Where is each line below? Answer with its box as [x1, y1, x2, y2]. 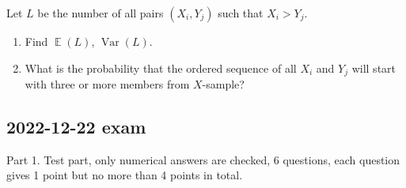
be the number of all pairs [37, 5, 164, 21]
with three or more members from [25, 76, 190, 92]
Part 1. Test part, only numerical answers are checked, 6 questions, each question [6, 151, 400, 167]
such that [218, 5, 264, 21]
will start [351, 59, 397, 76]
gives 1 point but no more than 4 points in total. [6, 167, 243, 183]
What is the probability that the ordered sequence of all [25, 59, 297, 76]
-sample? [202, 76, 245, 92]
